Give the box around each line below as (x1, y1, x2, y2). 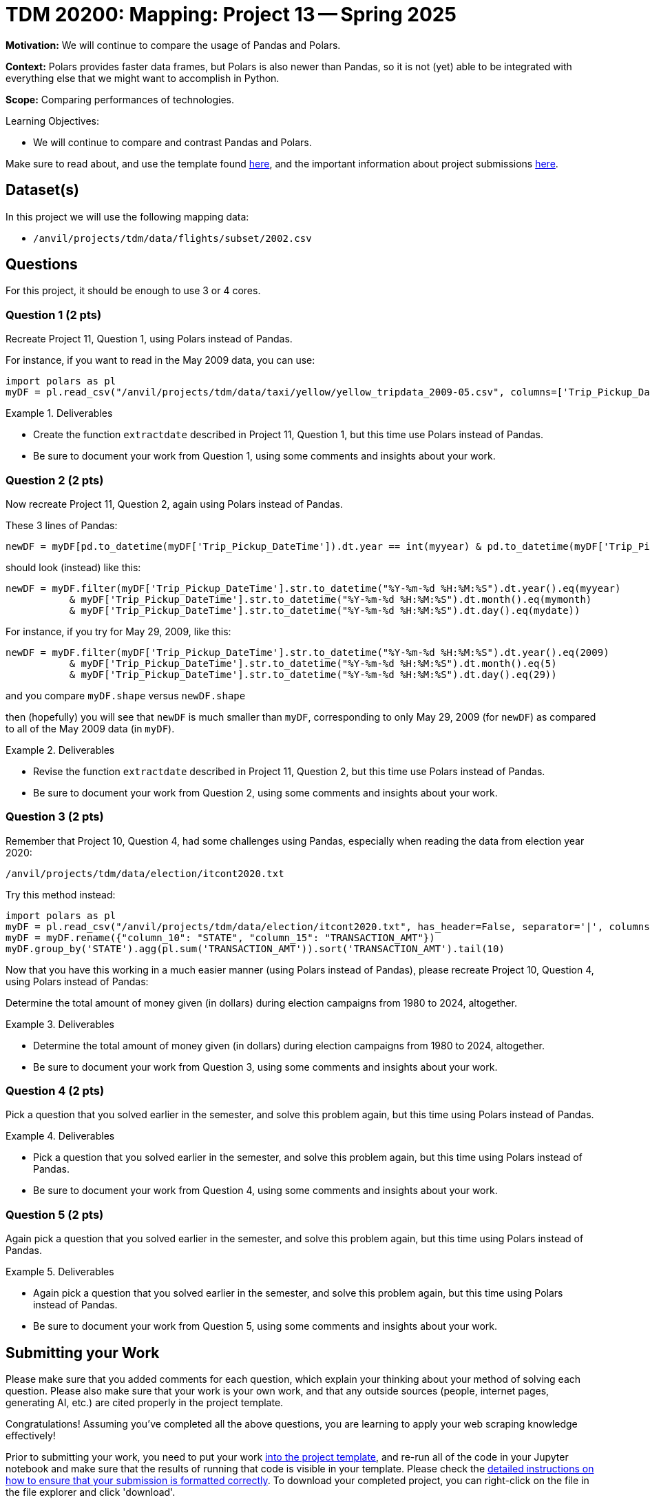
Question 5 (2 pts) (6, 1207, 104, 1222)
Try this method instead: (6, 888, 116, 901)
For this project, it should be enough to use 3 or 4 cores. (6, 285, 261, 297)
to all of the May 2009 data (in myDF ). (6, 722, 175, 734)
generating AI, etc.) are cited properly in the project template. (6, 1397, 284, 1409)
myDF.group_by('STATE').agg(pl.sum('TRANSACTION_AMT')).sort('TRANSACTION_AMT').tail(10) (6, 943, 505, 954)
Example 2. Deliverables (6, 743, 115, 756)
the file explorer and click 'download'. (6, 1486, 176, 1499)
